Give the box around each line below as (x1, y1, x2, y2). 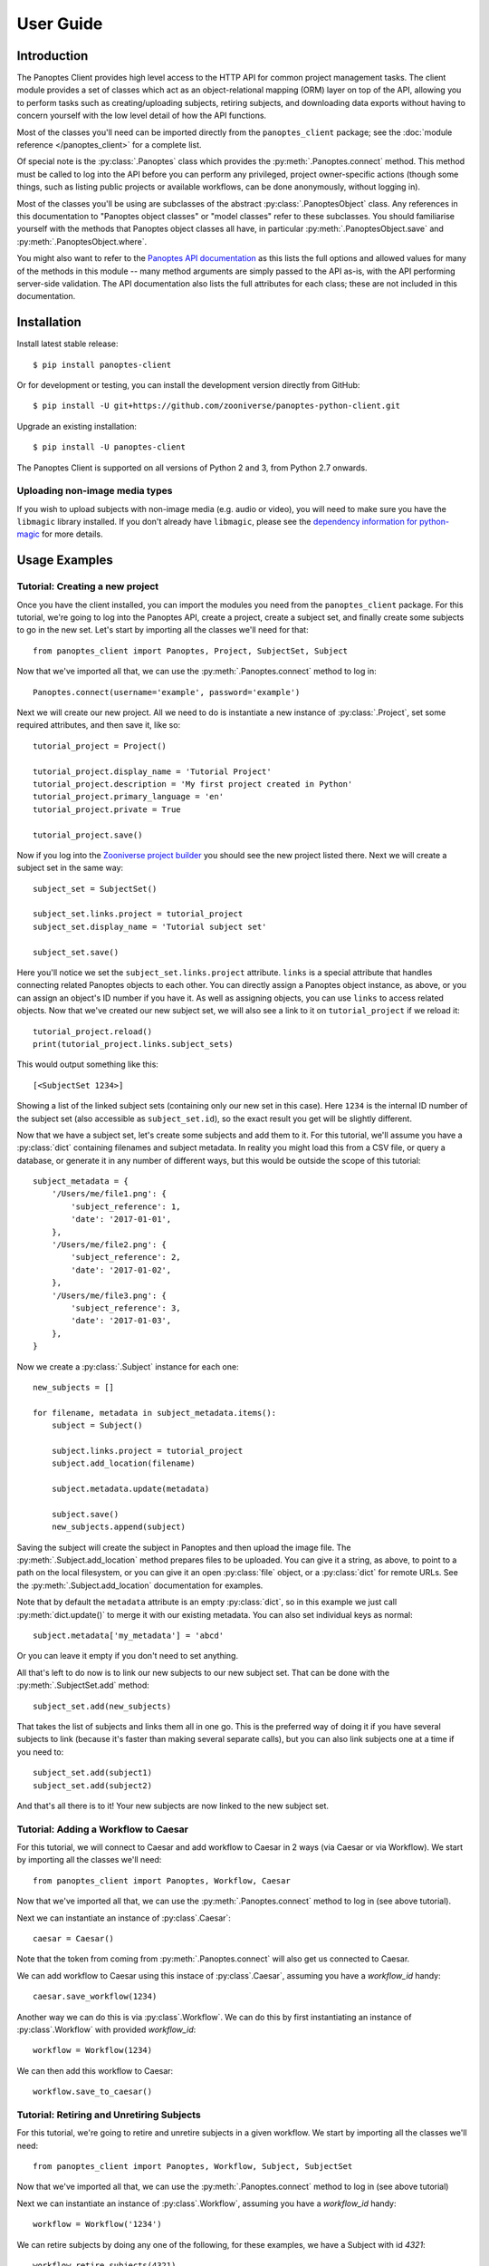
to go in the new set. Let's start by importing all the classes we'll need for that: (16, 625, 309, 635)
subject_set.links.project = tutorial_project (33, 909, 244, 919)
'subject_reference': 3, (71, 1303, 181, 1313)
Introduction (16, 48, 89, 63)
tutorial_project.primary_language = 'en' (33, 791, 225, 802)
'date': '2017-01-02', (71, 1264, 172, 1275)
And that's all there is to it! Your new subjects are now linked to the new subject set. (16, 1800, 330, 1811)
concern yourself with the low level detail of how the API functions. (16, 110, 267, 121)
